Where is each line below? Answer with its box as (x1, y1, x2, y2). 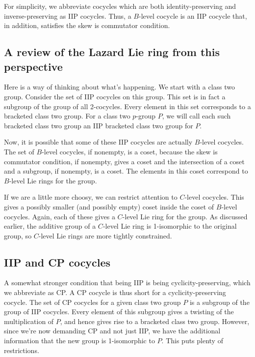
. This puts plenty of (161, 335, 223, 346)
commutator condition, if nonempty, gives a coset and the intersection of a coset (4, 156, 245, 166)
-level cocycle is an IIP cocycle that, (138, 10, 247, 21)
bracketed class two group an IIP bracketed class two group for (4, 120, 193, 130)
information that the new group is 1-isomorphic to (4, 335, 155, 346)
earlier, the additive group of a (4, 221, 96, 231)
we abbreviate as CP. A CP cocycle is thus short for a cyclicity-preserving (4, 287, 226, 297)
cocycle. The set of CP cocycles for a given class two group (4, 297, 181, 307)
